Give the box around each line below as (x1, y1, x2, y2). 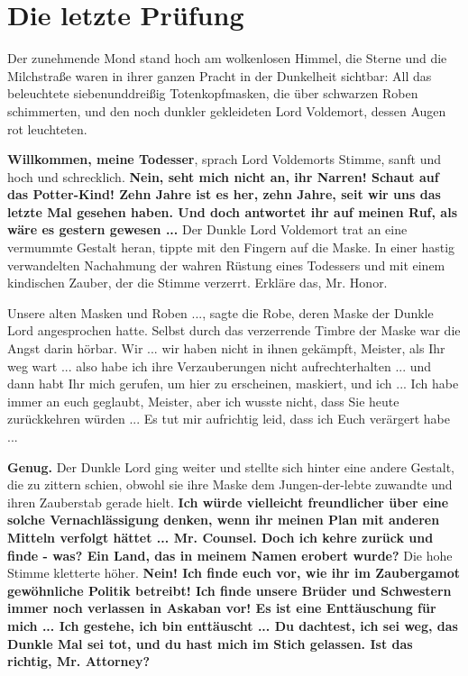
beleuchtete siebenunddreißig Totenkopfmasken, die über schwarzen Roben (7, 84, 418, 103)
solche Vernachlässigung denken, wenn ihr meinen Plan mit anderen (7, 510, 440, 529)
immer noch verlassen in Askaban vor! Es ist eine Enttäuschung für (7, 598, 436, 617)
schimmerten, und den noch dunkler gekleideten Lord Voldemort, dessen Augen (7, 101, 446, 120)
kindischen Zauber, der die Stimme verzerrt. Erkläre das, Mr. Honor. (7, 273, 388, 292)
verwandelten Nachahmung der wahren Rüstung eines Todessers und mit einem (7, 255, 445, 274)
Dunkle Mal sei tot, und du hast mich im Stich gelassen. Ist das (7, 634, 413, 653)
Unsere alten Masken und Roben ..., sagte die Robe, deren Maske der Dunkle (7, 303, 434, 322)
